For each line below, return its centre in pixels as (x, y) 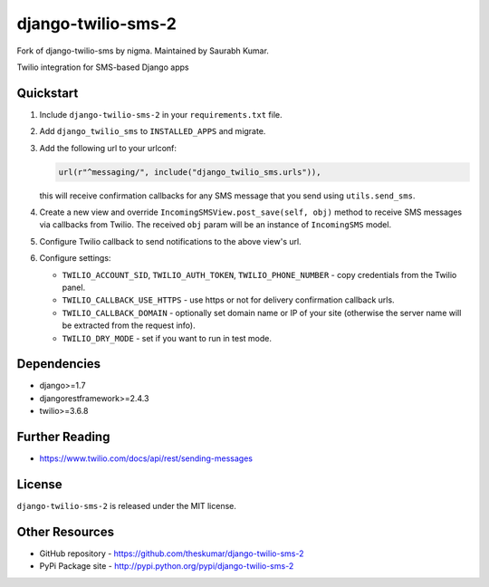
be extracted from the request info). (129, 325)
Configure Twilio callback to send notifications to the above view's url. (171, 241)
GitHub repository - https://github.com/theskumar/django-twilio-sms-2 (172, 553)
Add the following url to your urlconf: (108, 148)
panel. (74, 287)
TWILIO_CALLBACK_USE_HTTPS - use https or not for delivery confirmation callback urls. (228, 300)
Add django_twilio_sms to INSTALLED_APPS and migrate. (153, 131)
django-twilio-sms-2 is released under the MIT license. (127, 506)
